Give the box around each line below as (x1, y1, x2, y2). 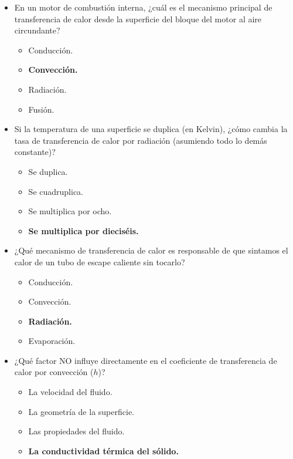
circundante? (14, 24, 60, 36)
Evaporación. (28, 335, 76, 347)
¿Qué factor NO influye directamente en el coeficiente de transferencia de (14, 354, 277, 366)
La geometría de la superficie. (28, 405, 134, 417)
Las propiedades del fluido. (28, 425, 125, 437)
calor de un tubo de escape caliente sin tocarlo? (14, 255, 185, 268)
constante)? (14, 146, 56, 158)
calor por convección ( (14, 366, 94, 378)
